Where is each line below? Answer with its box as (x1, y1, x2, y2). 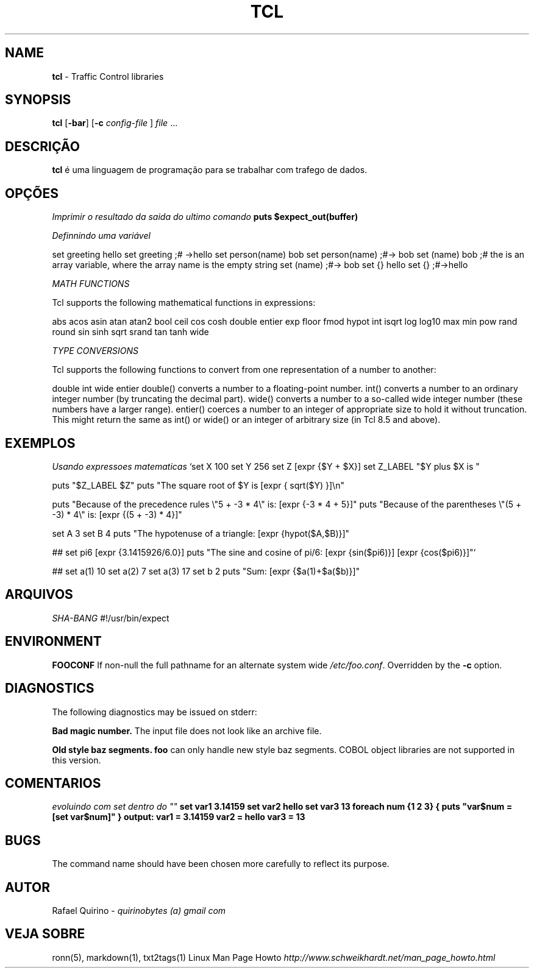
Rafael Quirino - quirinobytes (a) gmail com (52, 905, 226, 916)
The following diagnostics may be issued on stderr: (52, 706, 257, 717)
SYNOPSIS (5, 92, 71, 108)
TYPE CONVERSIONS (52, 345, 139, 356)
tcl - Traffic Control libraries (52, 71, 164, 82)
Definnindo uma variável (52, 230, 151, 241)
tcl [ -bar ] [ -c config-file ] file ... (52, 118, 178, 129)
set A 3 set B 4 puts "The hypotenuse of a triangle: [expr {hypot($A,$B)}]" (52, 528, 350, 539)
